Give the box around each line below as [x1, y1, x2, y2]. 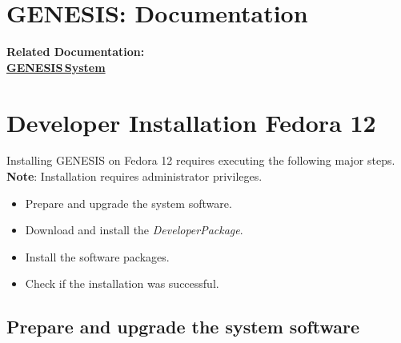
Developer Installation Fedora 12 [6, 106, 376, 138]
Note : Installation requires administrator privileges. [6, 168, 263, 185]
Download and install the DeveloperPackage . [25, 221, 243, 238]
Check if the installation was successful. [25, 275, 219, 292]
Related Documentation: [6, 43, 145, 60]
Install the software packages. [25, 248, 170, 265]
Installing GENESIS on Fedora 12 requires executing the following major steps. [6, 152, 395, 169]
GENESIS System [6, 58, 106, 75]
